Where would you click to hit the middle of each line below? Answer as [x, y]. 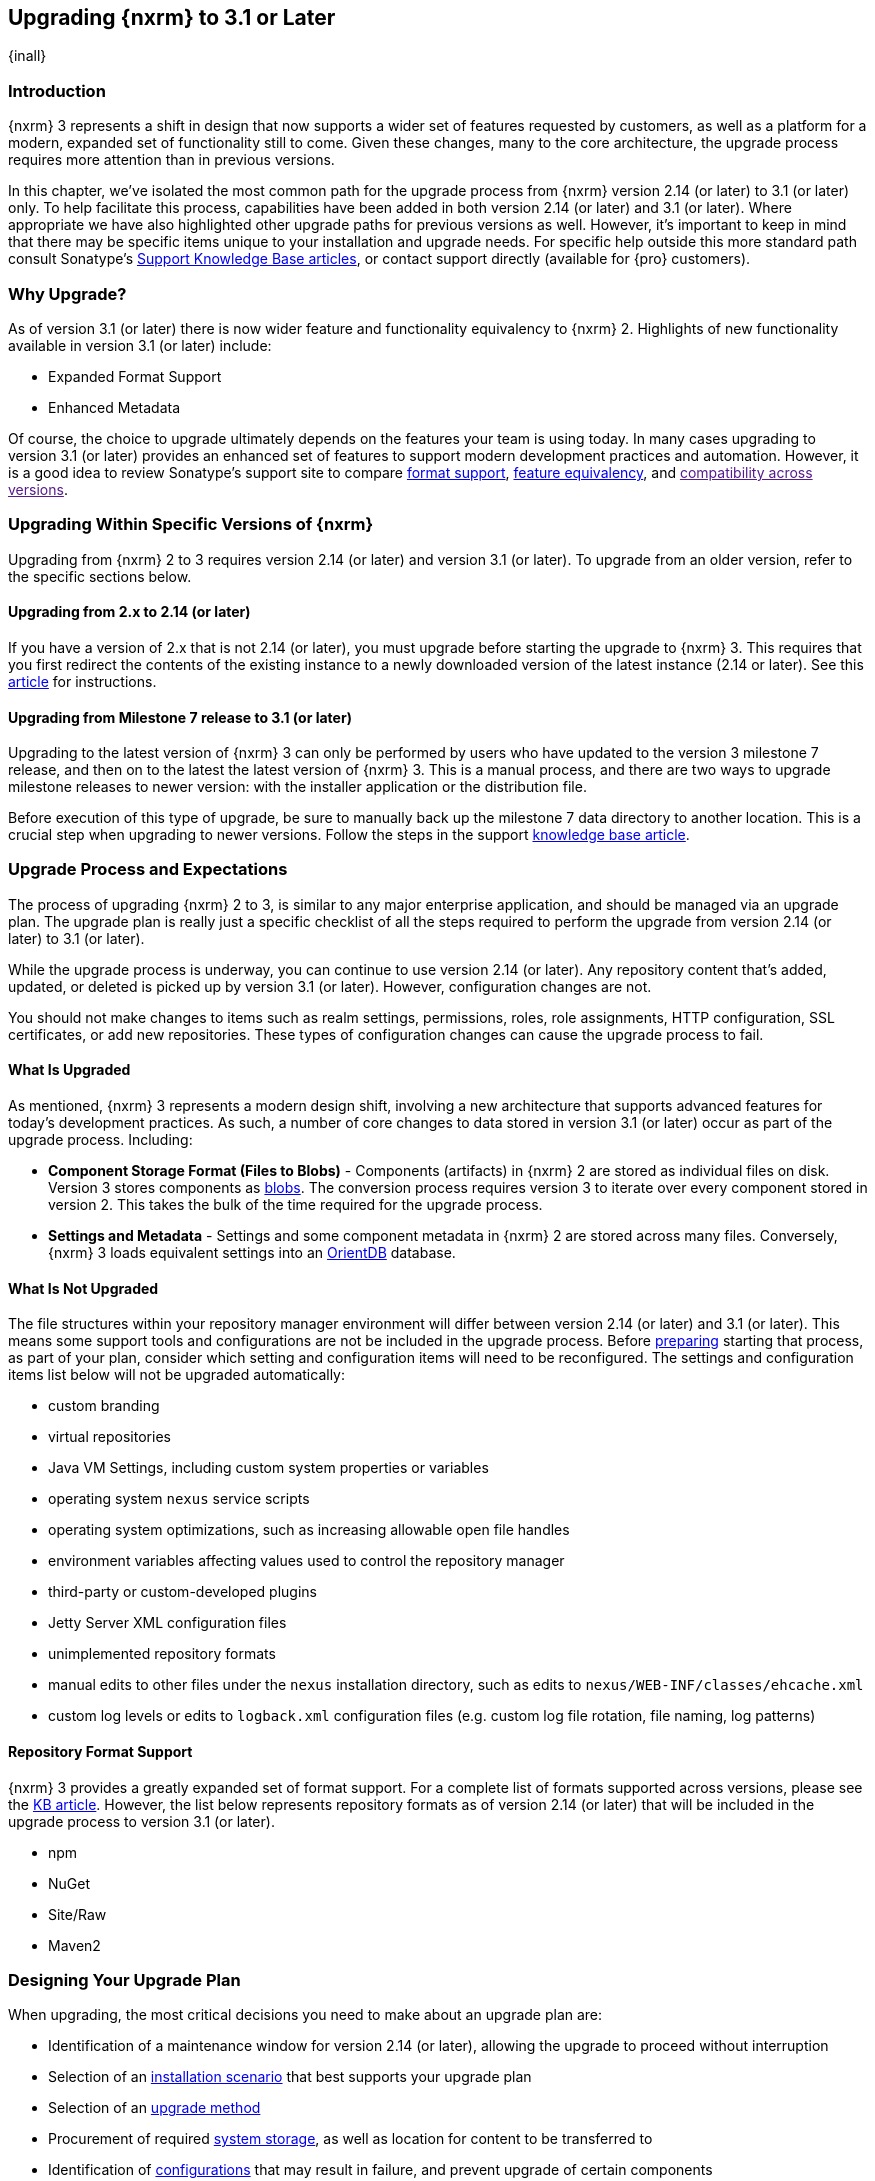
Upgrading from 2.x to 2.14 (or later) [129, 612]
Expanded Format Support [135, 376]
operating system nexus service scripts [179, 1499]
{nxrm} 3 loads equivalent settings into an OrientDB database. [252, 1253]
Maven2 [74, 1945]
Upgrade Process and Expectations [148, 869]
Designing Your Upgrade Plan [124, 1979]
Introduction [57, 90]
